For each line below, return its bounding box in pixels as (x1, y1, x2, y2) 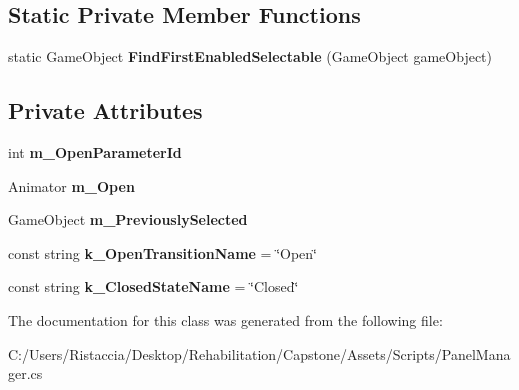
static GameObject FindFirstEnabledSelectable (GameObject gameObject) (8, 46, 493, 67)
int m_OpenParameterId (8, 142, 182, 162)
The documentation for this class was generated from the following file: (8, 309, 443, 330)
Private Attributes (8, 95, 203, 126)
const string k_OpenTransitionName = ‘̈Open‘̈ (8, 242, 317, 263)
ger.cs (8, 363, 43, 384)
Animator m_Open (8, 175, 135, 196)
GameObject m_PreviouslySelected (8, 209, 248, 230)
